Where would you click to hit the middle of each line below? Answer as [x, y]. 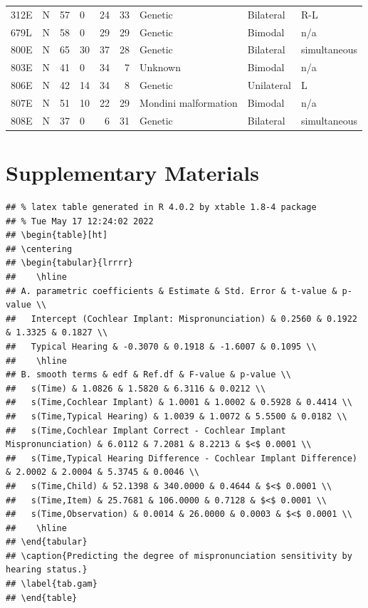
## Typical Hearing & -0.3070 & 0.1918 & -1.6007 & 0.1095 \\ [161, 346]
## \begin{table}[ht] [57, 235]
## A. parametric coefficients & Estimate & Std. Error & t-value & [172, 291]
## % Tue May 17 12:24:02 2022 [80, 221]
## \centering [39, 249]
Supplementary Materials [132, 173]
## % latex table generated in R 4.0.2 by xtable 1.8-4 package [161, 208]
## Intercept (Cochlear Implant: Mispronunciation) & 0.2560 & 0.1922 [182, 319]
